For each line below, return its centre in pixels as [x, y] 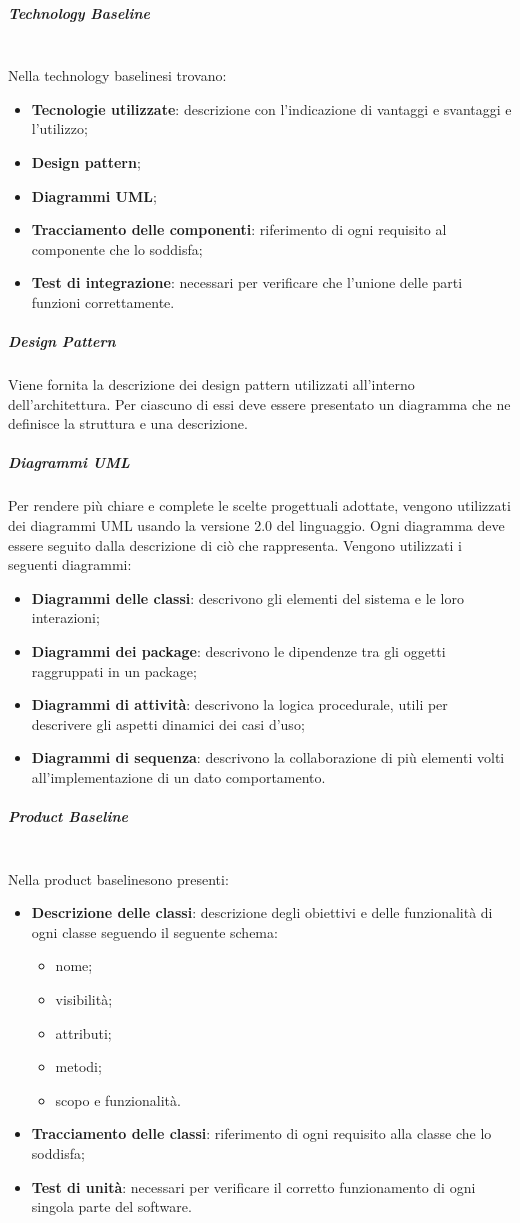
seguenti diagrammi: [70, 564]
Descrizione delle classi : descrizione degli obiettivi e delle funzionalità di [262, 912]
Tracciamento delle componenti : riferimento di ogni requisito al [239, 229]
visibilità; [84, 999]
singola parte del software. [111, 1206]
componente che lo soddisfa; [117, 248]
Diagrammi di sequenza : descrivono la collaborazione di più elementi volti [268, 757]
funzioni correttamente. [103, 301]
